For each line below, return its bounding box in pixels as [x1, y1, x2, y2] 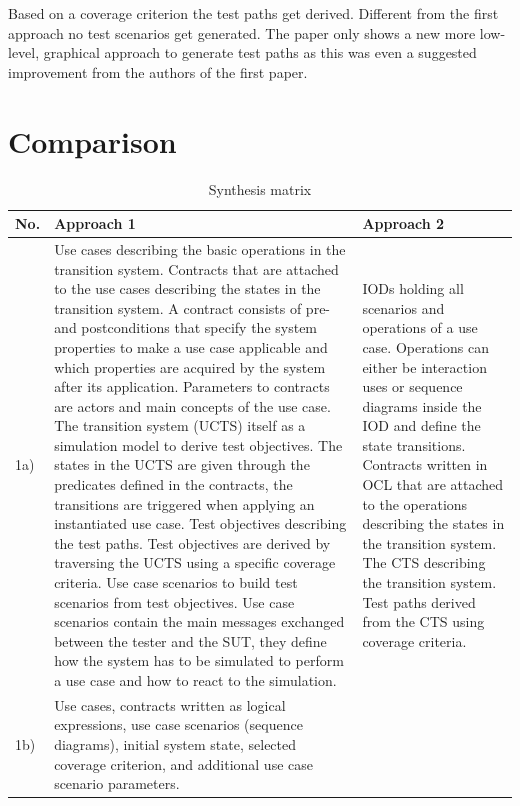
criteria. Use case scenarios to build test [54, 572, 298, 593]
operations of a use [362, 317, 478, 338]
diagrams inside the [362, 395, 482, 416]
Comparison [8, 120, 177, 161]
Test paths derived [362, 591, 476, 612]
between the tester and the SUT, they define [54, 630, 327, 651]
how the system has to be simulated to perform [54, 650, 344, 671]
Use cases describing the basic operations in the [54, 238, 346, 259]
